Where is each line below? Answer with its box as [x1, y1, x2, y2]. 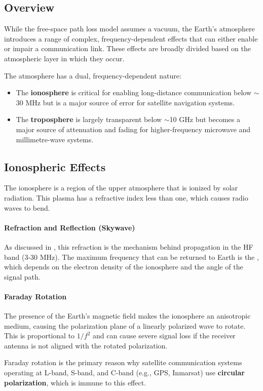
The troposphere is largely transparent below [16, 114, 162, 125]
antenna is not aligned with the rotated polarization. [4, 340, 168, 350]
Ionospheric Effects [4, 159, 106, 174]
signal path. [4, 271, 41, 282]
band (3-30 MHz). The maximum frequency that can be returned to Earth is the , [4, 251, 259, 262]
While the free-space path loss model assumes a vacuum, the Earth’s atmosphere [4, 23, 255, 34]
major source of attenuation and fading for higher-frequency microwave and [16, 124, 251, 134]
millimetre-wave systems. [16, 134, 94, 144]
